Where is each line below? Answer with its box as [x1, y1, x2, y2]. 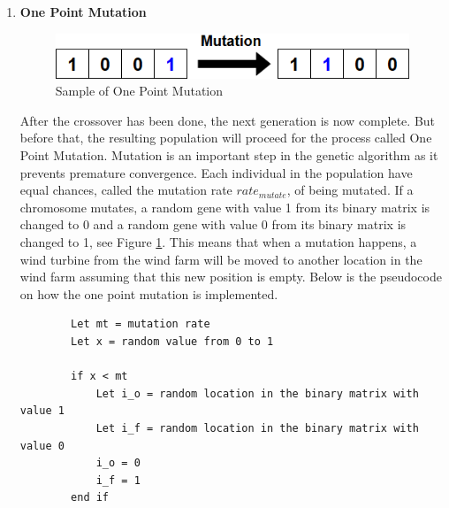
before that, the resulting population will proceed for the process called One [19, 128, 432, 147]
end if [71, 491, 110, 504]
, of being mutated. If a [286, 181, 414, 199]
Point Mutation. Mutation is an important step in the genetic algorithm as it [19, 146, 438, 165]
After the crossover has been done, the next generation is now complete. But [19, 111, 436, 129]
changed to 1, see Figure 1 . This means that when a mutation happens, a [19, 232, 417, 250]
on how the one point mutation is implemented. [19, 284, 278, 303]
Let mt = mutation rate [71, 318, 210, 331]
